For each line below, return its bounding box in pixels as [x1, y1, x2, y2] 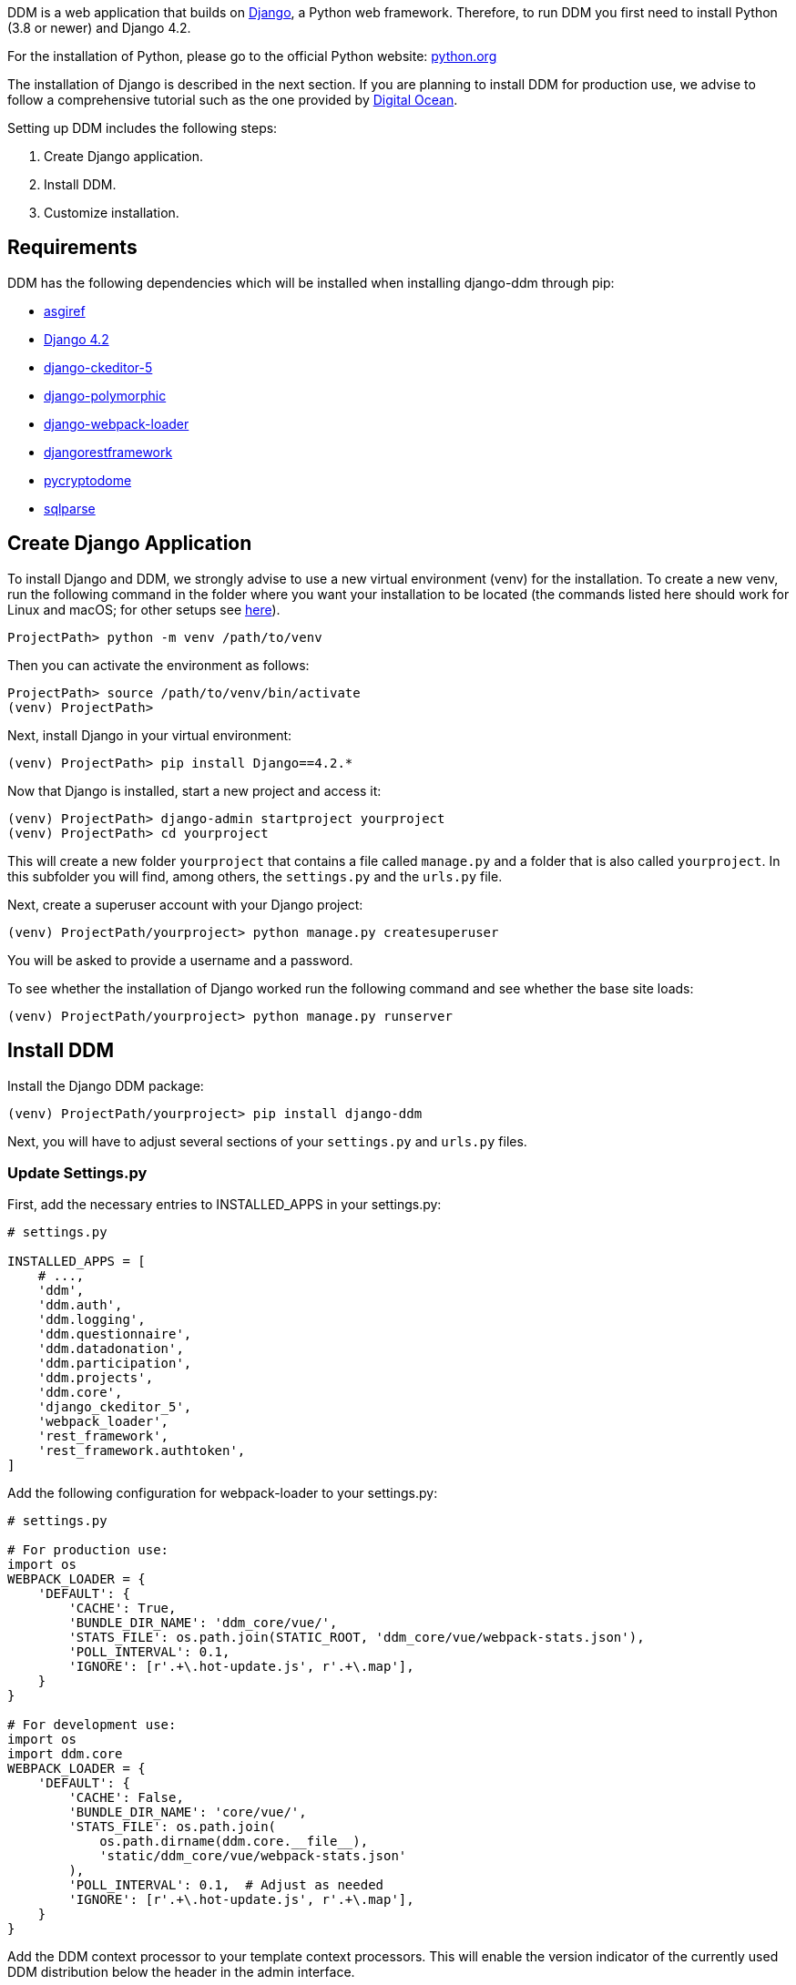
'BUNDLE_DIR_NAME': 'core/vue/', [68, 1805, 307, 1820]
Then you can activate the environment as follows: [7, 657, 310, 673]
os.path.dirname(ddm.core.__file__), [99, 1834, 369, 1849]
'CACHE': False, [68, 1790, 184, 1806]
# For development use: [7, 1717, 177, 1733]
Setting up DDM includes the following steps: [7, 120, 278, 136]
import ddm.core [7, 1746, 123, 1762]
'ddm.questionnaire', [37, 1327, 192, 1342]
